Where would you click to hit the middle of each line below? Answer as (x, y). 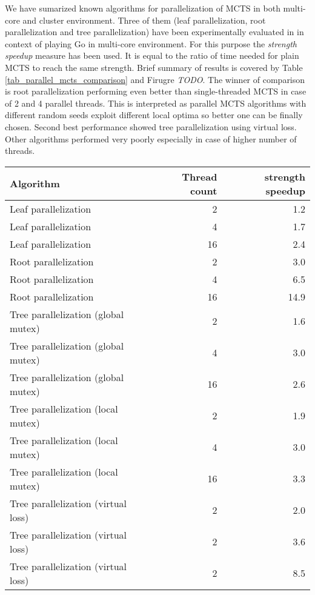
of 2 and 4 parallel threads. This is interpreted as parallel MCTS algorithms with (156, 103)
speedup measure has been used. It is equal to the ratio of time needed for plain (152, 55)
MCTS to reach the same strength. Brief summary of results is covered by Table (154, 67)
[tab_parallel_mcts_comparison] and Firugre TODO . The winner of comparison (155, 79)
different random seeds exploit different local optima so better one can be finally (154, 115)
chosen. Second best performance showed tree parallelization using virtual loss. (151, 126)
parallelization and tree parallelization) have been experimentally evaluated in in (154, 32)
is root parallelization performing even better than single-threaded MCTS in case (156, 91)
